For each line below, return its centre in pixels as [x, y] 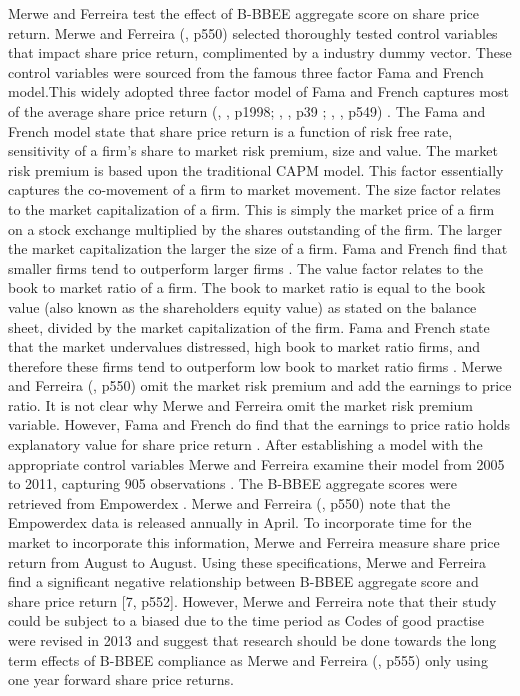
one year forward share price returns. [121, 679]
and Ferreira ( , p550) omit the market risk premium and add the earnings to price [260, 385]
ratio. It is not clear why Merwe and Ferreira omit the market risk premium [241, 404]
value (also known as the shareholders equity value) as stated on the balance [242, 306]
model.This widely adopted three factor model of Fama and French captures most [258, 91]
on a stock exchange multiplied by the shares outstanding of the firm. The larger [255, 228]
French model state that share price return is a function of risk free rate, [230, 130]
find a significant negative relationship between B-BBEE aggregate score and [243, 581]
